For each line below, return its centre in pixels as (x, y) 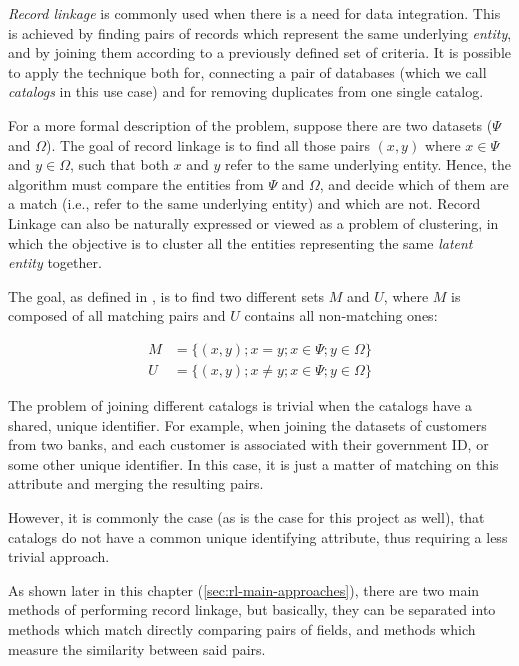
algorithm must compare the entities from (136, 183)
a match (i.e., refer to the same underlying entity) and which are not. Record (244, 203)
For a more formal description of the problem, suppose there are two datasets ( (250, 124)
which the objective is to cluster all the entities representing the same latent (240, 242)
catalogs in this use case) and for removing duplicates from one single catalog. (246, 91)
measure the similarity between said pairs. (137, 648)
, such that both (119, 164)
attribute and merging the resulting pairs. (136, 483)
